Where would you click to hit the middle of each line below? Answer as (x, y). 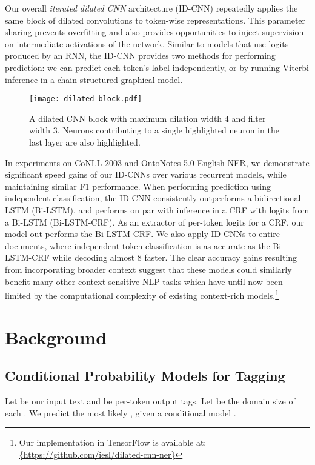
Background (56, 337)
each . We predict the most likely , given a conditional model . (121, 413)
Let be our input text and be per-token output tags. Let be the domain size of (150, 400)
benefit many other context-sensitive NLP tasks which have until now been (144, 281)
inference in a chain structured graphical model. (94, 79)
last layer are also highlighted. (85, 142)
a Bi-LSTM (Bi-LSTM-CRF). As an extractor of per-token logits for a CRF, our (154, 222)
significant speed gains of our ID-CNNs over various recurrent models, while (146, 174)
